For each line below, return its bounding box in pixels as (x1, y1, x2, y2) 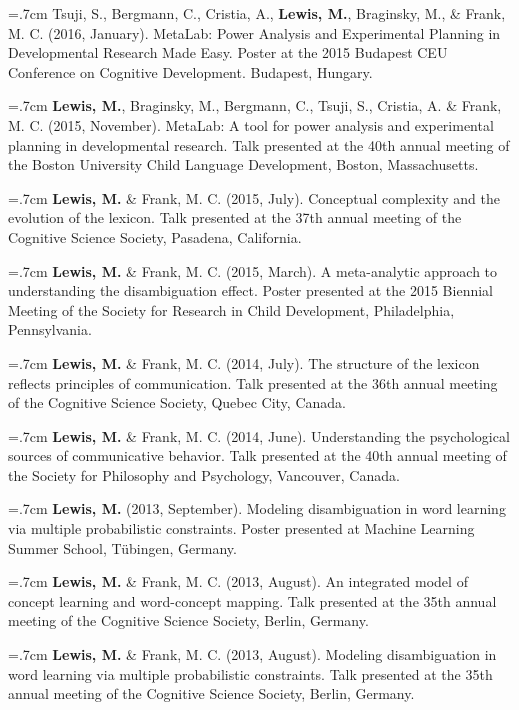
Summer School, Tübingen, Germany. (8, 537, 237, 558)
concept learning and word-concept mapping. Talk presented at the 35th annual (8, 590, 497, 611)
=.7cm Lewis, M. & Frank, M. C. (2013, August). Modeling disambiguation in (8, 644, 497, 665)
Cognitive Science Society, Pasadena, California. (8, 226, 302, 247)
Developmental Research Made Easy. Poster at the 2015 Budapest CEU (8, 42, 448, 63)
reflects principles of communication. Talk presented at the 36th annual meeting (8, 372, 498, 393)
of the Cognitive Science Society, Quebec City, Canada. (8, 392, 346, 413)
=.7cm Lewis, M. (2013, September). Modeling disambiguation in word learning (8, 498, 506, 519)
